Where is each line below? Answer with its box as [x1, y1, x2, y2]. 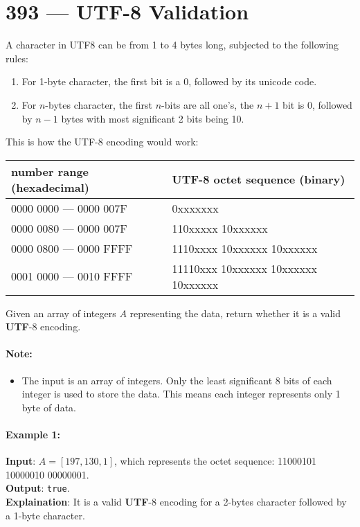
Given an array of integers [6, 305, 116, 320]
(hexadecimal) [11, 179, 89, 195]
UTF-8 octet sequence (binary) [172, 171, 345, 188]
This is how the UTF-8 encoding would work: [6, 134, 199, 149]
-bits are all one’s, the [161, 97, 254, 111]
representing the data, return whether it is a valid [129, 305, 341, 320]
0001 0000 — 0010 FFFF [11, 268, 133, 285]
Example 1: [6, 427, 60, 442]
